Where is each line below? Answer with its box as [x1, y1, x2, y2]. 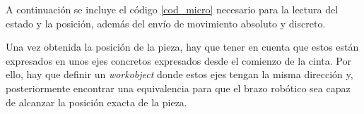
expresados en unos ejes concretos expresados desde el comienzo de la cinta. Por [6, 53, 351, 68]
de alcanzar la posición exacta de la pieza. [6, 94, 187, 109]
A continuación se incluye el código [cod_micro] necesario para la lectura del [6, 2, 339, 16]
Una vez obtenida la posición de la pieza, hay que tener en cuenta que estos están [6, 39, 359, 54]
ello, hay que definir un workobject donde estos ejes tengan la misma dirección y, [6, 67, 353, 82]
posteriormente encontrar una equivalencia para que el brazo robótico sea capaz [6, 80, 351, 95]
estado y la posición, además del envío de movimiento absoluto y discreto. [6, 15, 326, 30]
